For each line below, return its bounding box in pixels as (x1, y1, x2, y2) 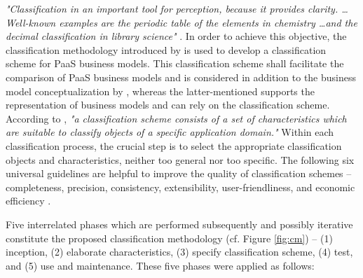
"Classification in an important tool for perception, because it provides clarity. (6, 1, 338, 15)
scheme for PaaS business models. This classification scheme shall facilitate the (6, 56, 344, 71)
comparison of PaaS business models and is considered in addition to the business (6, 69, 357, 84)
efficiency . (6, 193, 51, 208)
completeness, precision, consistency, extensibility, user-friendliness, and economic (6, 179, 355, 194)
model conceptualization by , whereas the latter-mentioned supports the (6, 83, 315, 98)
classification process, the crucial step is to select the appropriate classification (6, 138, 342, 153)
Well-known (6, 15, 56, 29)
